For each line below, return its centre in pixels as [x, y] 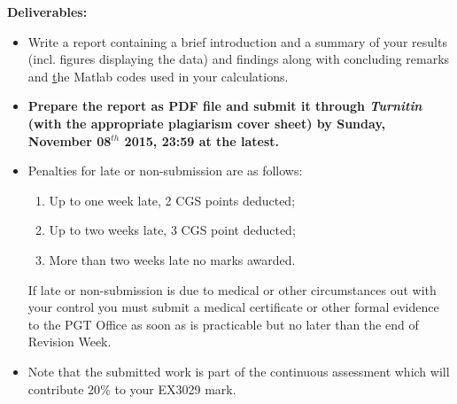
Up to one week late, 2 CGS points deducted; [172, 200]
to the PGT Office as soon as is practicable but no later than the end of [223, 324]
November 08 [70, 140]
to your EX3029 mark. [175, 388]
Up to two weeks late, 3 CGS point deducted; [172, 230]
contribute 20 [64, 388]
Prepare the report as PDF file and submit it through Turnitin [225, 106]
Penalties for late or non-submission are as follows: [165, 171]
